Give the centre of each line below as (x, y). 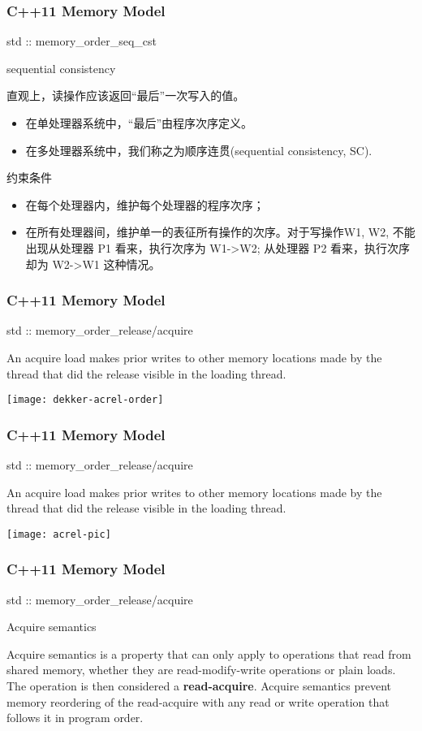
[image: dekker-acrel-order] (85, 400)
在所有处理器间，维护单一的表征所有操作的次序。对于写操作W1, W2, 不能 (220, 232)
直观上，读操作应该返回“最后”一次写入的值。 (126, 95)
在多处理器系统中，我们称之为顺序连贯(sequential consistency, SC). (199, 150)
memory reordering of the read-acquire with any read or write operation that (198, 701)
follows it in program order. (75, 718)
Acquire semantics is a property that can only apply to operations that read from (209, 653)
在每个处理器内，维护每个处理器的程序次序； (145, 204)
